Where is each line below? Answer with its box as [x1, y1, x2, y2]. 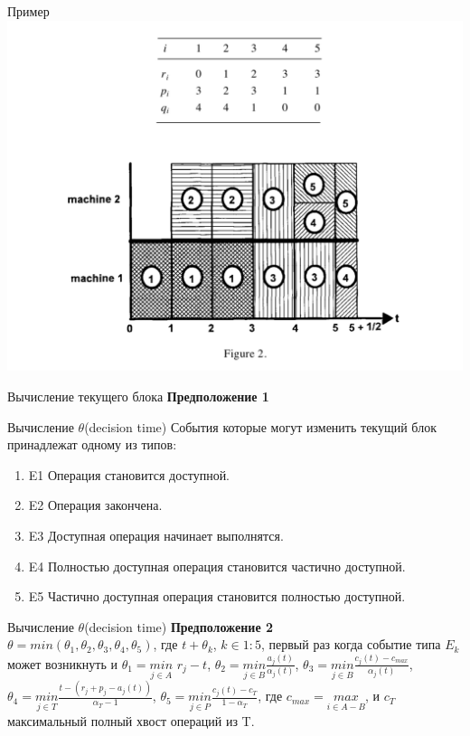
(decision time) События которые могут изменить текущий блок [84, 417, 437, 436]
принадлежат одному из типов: [7, 435, 177, 454]
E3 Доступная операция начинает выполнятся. [28, 526, 284, 544]
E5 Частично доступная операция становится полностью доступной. [28, 587, 406, 606]
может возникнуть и [7, 654, 117, 673]
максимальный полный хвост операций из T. [7, 711, 255, 730]
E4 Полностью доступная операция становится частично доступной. [28, 556, 406, 575]
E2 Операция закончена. [28, 495, 163, 514]
